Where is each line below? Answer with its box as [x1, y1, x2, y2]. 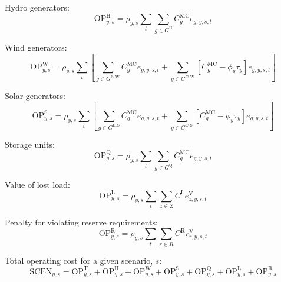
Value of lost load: [5, 178, 70, 190]
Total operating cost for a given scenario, [5, 254, 153, 266]
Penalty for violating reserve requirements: [5, 216, 158, 228]
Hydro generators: [5, 1, 70, 13]
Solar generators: [5, 89, 65, 102]
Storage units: [5, 138, 55, 150]
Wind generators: [5, 41, 67, 53]
